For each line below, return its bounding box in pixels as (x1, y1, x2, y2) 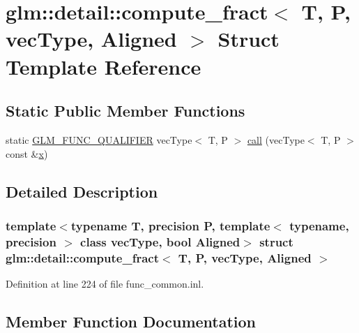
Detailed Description (6, 180, 158, 202)
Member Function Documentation (6, 310, 257, 332)
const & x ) (6, 146, 48, 161)
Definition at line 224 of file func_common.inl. (6, 276, 204, 290)
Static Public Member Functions (6, 100, 245, 121)
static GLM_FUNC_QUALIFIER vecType (6, 132, 192, 147)
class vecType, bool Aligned (80, 232, 240, 250)
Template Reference (6, 52, 201, 80)
